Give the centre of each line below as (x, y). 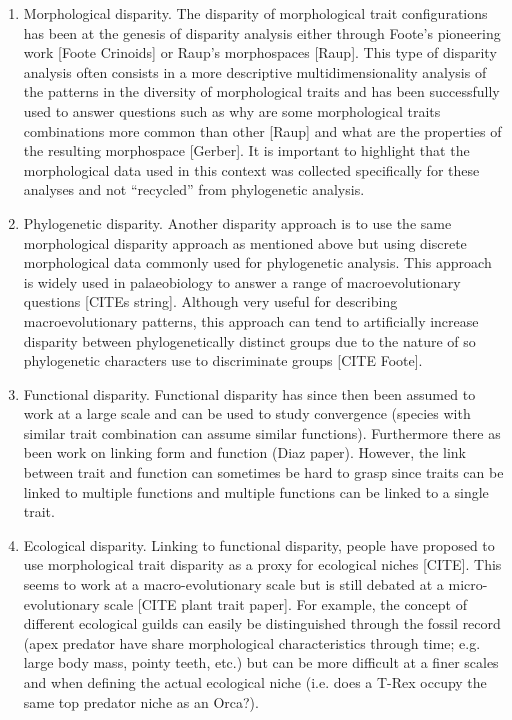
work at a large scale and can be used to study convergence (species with (247, 413)
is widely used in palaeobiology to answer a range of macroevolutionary (242, 281)
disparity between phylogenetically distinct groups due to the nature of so (249, 340)
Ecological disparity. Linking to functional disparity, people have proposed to (259, 544)
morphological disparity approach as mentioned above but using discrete (245, 242)
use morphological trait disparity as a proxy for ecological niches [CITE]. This (262, 564)
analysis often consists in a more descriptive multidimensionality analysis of (255, 71)
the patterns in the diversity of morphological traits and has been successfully (261, 91)
